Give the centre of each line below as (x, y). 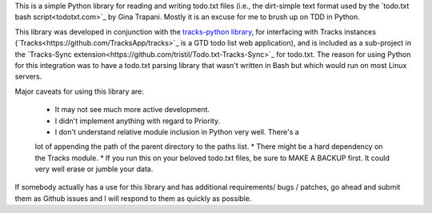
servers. (28, 77)
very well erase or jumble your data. (94, 169)
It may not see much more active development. (132, 110)
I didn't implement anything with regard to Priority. (137, 121)
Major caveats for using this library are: (79, 91)
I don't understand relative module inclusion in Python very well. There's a (177, 131)
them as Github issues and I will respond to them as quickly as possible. (133, 198)
